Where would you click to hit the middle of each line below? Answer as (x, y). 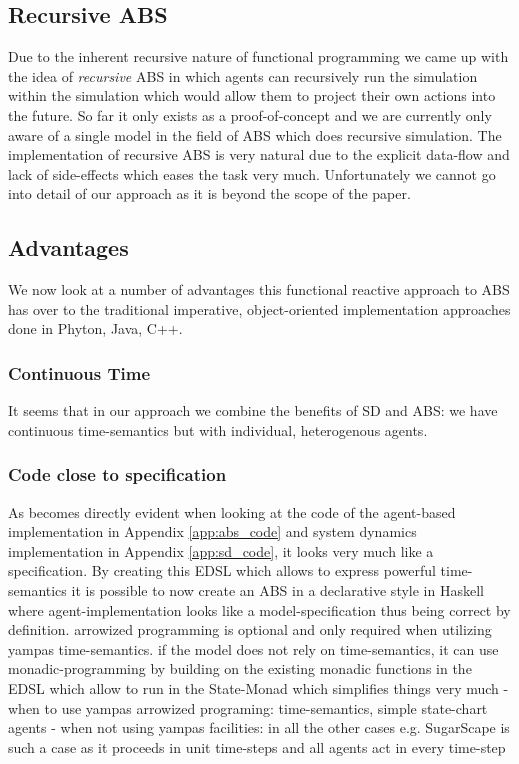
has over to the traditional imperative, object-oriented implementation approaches (259, 308)
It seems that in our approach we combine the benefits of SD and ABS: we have (253, 410)
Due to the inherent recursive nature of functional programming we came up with (258, 56)
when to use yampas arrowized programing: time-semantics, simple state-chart (248, 707)
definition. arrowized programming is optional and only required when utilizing (250, 629)
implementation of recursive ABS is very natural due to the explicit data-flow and (259, 154)
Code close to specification (117, 474)
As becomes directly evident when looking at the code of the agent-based (232, 511)
